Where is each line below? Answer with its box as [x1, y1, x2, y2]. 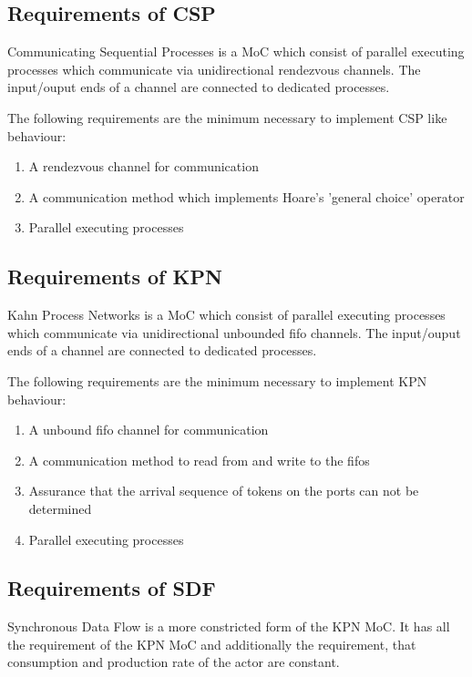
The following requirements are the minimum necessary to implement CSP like [7, 108, 447, 127]
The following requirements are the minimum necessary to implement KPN [7, 371, 427, 390]
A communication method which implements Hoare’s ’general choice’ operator [28, 187, 465, 206]
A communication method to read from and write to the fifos [28, 450, 370, 469]
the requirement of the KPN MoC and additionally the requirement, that [7, 634, 416, 653]
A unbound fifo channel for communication [28, 420, 269, 439]
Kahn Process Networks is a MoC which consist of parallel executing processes [7, 305, 446, 324]
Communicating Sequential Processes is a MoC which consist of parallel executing [7, 42, 465, 61]
